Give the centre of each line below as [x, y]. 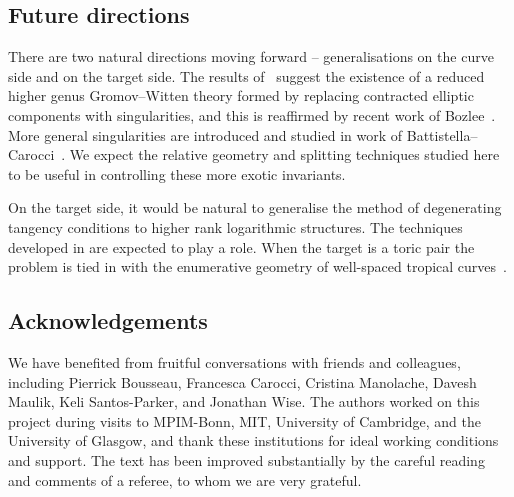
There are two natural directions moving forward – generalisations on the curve [251, 56]
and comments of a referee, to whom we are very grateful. [185, 479]
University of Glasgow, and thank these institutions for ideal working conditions [253, 440]
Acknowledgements [108, 320]
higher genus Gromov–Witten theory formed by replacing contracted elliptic [241, 95]
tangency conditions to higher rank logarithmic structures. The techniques [235, 226]
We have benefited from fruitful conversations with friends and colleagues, [234, 361]
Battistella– [442, 134]
